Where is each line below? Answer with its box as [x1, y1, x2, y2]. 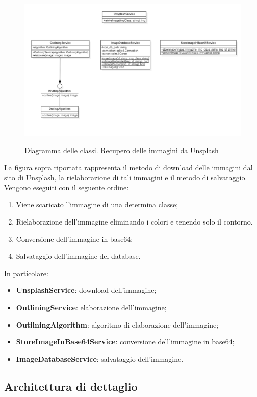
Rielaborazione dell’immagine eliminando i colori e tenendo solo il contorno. [16, 216, 253, 227]
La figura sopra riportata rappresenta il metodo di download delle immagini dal [4, 162, 253, 172]
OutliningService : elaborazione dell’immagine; [16, 302, 167, 312]
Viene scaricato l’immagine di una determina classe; [16, 199, 178, 210]
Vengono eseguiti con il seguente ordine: [4, 182, 129, 192]
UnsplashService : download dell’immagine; [16, 285, 157, 295]
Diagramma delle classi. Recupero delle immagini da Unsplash [24, 144, 219, 155]
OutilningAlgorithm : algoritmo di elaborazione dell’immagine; [16, 319, 219, 330]
